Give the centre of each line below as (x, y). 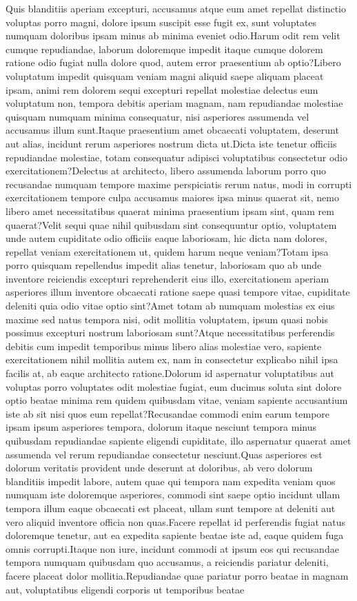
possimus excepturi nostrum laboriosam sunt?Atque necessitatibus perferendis (170, 333)
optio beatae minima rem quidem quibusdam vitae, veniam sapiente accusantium (177, 400)
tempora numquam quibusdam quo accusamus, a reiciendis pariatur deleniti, (167, 562)
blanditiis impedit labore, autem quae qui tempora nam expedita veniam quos (171, 481)
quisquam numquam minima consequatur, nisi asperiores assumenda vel (157, 116)
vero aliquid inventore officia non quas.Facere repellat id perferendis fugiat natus (176, 521)
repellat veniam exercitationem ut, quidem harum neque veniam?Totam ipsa (167, 251)
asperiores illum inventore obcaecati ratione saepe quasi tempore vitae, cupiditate (178, 292)
